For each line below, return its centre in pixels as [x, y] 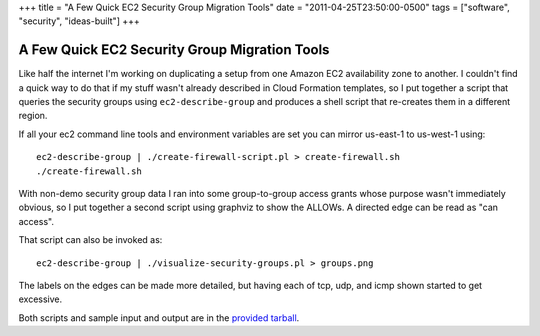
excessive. [40, 299]
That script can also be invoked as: [90, 240]
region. [33, 116]
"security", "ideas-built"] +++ [79, 21]
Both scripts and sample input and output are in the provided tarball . [159, 317]
